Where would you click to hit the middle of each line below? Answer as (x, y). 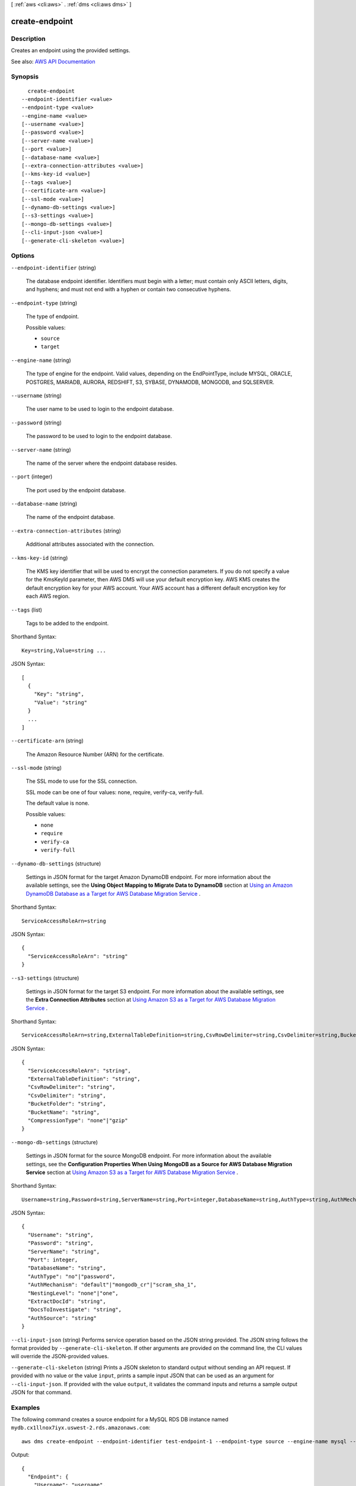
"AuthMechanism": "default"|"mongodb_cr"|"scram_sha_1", (112, 1285)
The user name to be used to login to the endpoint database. (100, 409)
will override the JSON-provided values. (60, 1356)
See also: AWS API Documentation (53, 61)
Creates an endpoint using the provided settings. (71, 51)
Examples (26, 1408)
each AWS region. (48, 596)
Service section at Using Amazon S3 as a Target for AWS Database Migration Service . (132, 1172)
